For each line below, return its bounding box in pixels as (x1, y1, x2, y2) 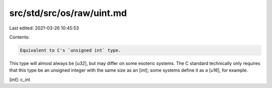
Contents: (9, 34, 30, 40)
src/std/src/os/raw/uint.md (9, 7, 127, 18)
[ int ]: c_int (9, 76, 30, 82)
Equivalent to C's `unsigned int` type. (20, 47, 121, 53)
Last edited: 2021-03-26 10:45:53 (9, 25, 79, 31)
